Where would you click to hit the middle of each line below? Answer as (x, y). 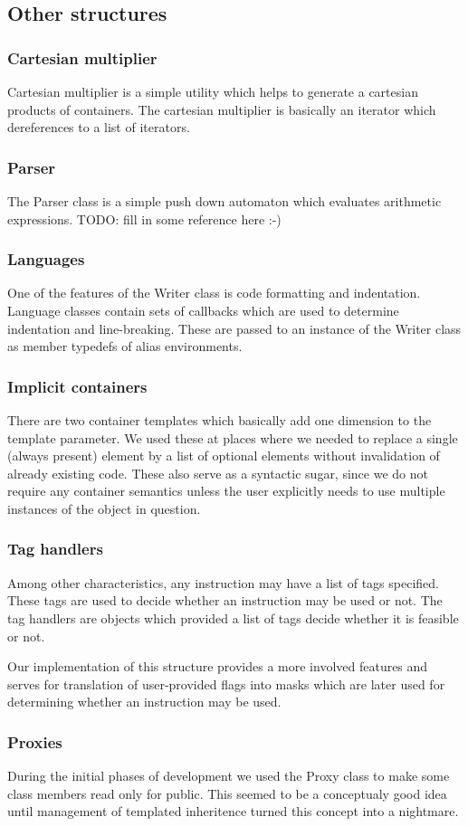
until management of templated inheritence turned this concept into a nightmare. (233, 811)
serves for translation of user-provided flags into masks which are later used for (226, 684)
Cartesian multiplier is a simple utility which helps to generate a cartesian (213, 91)
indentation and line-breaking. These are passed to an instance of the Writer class (234, 328)
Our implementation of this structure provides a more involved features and (218, 666)
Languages (46, 259)
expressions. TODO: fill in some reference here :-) (144, 218)
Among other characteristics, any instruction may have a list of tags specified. (223, 582)
